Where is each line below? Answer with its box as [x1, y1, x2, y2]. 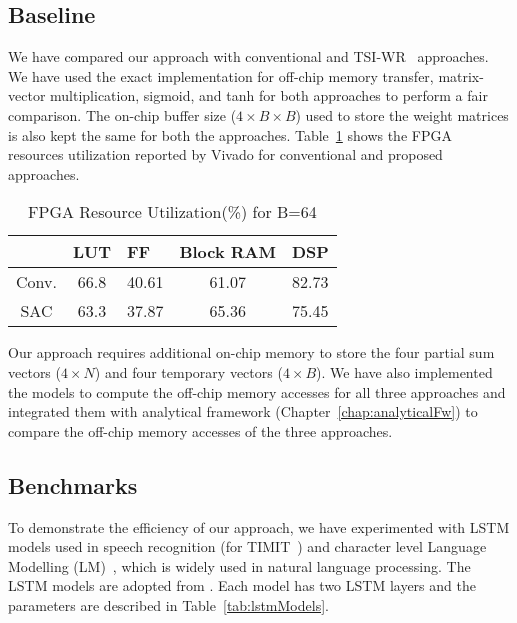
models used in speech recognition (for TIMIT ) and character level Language [8, 536, 487, 557]
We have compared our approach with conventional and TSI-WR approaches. [8, 46, 489, 67]
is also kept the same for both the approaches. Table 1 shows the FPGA [8, 124, 452, 145]
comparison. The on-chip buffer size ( [8, 104, 237, 125]
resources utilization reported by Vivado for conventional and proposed [8, 144, 443, 165]
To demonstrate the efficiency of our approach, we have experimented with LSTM [8, 516, 510, 537]
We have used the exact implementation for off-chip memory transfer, [8, 65, 434, 86]
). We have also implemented [316, 361, 493, 382]
